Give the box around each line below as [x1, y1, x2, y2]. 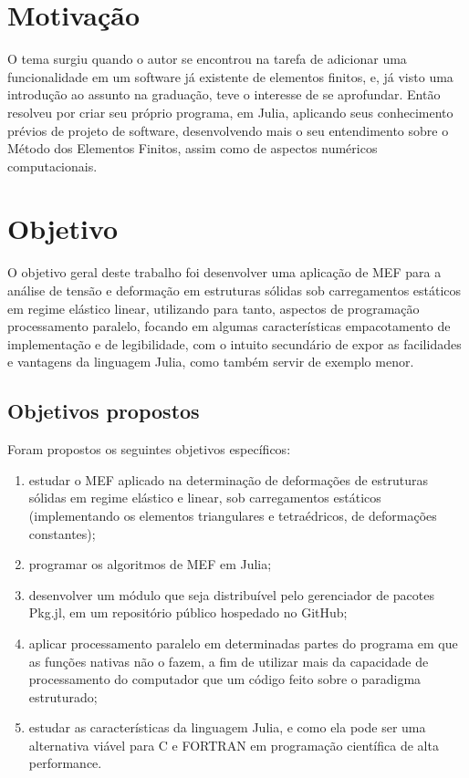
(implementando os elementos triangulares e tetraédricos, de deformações [28, 505, 437, 524]
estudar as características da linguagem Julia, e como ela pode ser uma [28, 718, 426, 737]
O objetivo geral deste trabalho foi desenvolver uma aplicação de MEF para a [7, 263, 442, 282]
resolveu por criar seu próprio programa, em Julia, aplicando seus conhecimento [7, 102, 453, 121]
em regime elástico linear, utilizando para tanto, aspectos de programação [7, 298, 420, 317]
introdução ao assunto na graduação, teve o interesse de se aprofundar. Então [7, 85, 441, 104]
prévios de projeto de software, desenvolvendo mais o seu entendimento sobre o [7, 120, 449, 140]
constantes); [28, 524, 96, 543]
